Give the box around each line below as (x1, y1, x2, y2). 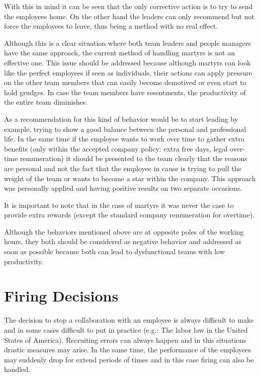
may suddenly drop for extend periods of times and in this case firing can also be (4, 354, 254, 364)
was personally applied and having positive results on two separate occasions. (4, 183, 242, 193)
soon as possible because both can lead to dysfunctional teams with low (4, 246, 225, 257)
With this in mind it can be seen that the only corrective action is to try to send (4, 1, 253, 11)
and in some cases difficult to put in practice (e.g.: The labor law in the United (4, 324, 248, 335)
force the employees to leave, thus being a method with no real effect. (4, 21, 218, 31)
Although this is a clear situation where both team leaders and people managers (4, 37, 251, 48)
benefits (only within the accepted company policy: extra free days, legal (4, 143, 228, 154)
